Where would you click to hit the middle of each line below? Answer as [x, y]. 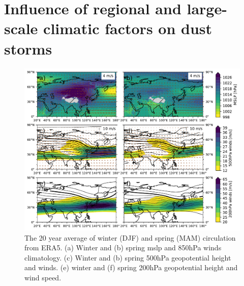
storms [28, 48]
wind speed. [43, 277]
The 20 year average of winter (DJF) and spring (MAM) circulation [130, 237]
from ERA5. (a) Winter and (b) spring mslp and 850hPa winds [123, 248]
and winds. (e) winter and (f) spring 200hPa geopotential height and [131, 267]
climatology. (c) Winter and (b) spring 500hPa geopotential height [128, 257]
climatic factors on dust [128, 28]
